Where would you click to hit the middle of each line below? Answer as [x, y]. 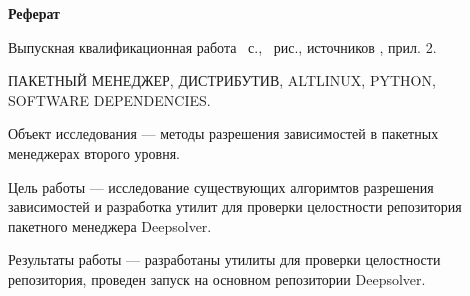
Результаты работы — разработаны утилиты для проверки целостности [224, 259]
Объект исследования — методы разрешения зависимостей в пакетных [223, 133]
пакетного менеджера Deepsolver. [110, 225]
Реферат [34, 13]
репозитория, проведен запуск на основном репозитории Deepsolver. [217, 278]
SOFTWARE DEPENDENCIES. [109, 99]
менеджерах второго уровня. [94, 152]
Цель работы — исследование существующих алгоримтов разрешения [221, 186]
